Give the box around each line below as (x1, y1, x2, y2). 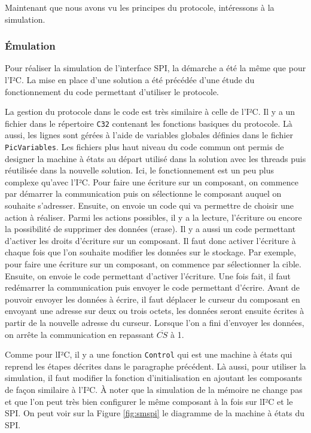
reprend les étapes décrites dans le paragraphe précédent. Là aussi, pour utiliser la (5, 359, 306, 372)
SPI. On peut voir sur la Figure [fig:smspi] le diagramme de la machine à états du (5, 407, 304, 419)
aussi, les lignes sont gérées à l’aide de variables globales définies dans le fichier (5, 129, 293, 141)
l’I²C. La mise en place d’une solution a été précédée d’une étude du (5, 74, 255, 86)
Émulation (5, 38, 56, 53)
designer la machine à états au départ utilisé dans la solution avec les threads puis (5, 152, 306, 164)
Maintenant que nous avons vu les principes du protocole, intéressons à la (5, 1, 275, 13)
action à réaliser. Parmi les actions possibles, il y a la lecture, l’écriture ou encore (5, 211, 302, 223)
